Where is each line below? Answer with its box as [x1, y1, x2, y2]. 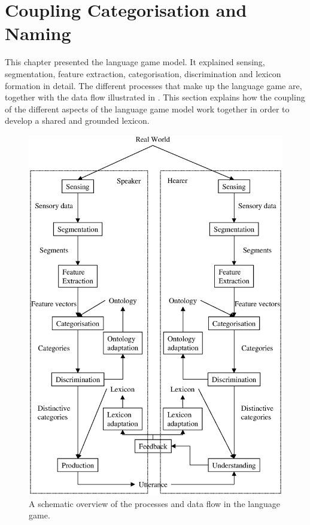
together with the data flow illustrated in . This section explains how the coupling [5, 91, 305, 103]
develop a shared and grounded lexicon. [5, 114, 150, 127]
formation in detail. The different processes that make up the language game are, [5, 79, 302, 91]
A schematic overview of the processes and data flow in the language [29, 497, 280, 509]
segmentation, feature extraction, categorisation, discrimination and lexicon [5, 67, 281, 80]
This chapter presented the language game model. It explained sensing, [5, 56, 265, 68]
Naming [5, 21, 71, 45]
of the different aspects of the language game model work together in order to [5, 102, 290, 115]
